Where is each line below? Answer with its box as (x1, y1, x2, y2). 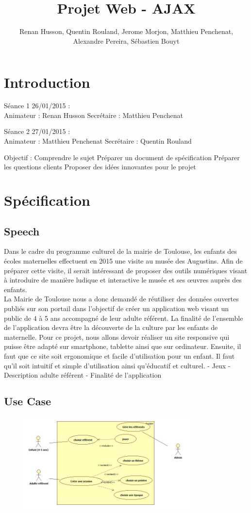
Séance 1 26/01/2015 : (4, 100, 70, 111)
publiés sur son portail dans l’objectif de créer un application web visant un (4, 303, 229, 313)
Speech (4, 223, 40, 238)
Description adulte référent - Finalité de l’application (4, 370, 162, 380)
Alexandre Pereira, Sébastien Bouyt (73, 35, 180, 46)
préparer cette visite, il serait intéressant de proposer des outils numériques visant (4, 265, 248, 275)
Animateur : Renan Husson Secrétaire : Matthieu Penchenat (4, 110, 183, 120)
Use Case (4, 394, 51, 409)
